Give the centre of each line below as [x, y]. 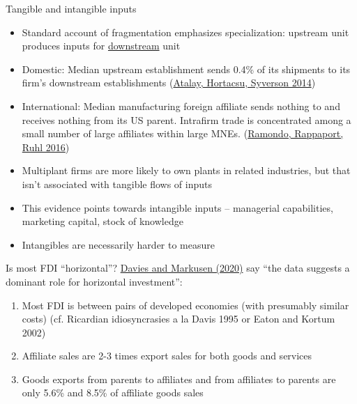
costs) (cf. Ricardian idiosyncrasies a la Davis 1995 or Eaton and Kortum [178, 319]
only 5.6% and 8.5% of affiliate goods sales [113, 393]
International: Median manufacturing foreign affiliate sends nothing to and [181, 106]
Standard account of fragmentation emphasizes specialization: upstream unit [185, 32]
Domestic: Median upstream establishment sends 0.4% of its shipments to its [186, 69]
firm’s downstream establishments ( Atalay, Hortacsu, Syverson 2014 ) [169, 83]
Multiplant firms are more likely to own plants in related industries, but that [186, 170]
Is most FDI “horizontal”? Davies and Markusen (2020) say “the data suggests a [178, 268]
